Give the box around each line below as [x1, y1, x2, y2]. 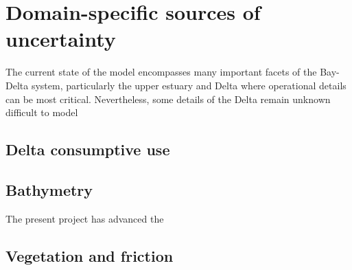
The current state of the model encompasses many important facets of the [5, 65, 317, 79]
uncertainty [5, 25, 116, 53]
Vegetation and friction [5, 245, 174, 266]
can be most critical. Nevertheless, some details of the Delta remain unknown [5, 91, 331, 106]
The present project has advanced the [5, 211, 164, 225]
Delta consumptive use [5, 139, 170, 160]
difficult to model [5, 105, 78, 120]
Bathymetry [5, 179, 93, 200]
